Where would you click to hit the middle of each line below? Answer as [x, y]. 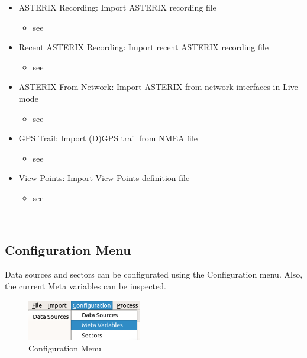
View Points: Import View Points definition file [104, 178]
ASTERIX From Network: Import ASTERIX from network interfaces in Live [158, 87]
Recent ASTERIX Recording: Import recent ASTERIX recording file [143, 47]
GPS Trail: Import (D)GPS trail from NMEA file [108, 138]
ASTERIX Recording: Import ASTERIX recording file [117, 7]
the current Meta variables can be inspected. [85, 286]
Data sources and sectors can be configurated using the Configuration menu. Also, [154, 274]
